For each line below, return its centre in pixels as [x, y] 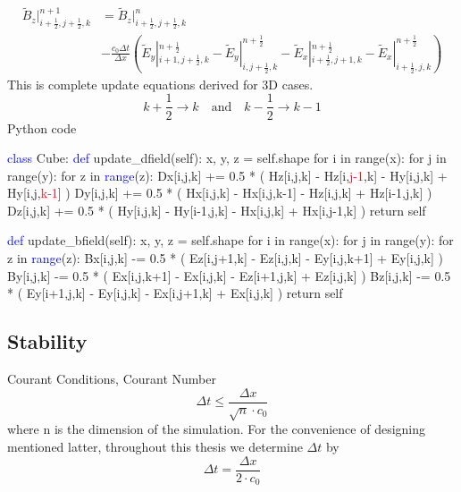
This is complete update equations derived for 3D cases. [160, 84]
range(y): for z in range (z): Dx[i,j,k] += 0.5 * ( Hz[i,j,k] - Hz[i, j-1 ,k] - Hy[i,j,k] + [227, 175]
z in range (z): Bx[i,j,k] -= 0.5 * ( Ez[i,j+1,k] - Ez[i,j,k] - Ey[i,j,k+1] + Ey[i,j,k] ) [225, 258]
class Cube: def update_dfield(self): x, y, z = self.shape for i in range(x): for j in [227, 158]
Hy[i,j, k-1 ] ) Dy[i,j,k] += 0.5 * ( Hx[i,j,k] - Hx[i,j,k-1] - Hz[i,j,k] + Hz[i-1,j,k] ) [220, 193]
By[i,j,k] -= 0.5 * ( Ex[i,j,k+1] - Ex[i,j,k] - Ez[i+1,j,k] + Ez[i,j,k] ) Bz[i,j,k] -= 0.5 [229, 275]
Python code [42, 127]
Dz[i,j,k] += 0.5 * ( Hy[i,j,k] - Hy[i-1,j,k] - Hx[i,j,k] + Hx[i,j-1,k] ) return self [217, 210]
